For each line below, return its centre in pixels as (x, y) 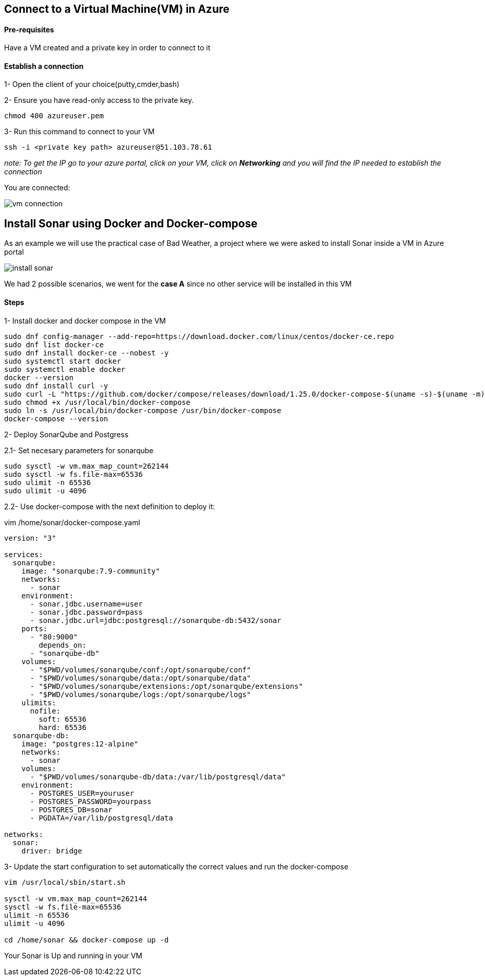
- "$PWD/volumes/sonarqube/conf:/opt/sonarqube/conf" (141, 670)
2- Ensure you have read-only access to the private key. (99, 100)
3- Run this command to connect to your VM (79, 132)
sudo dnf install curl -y (56, 386)
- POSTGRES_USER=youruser (82, 793)
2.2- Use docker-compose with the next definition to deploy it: (110, 506)
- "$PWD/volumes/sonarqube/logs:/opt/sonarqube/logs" (141, 694)
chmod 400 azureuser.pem (54, 116)
